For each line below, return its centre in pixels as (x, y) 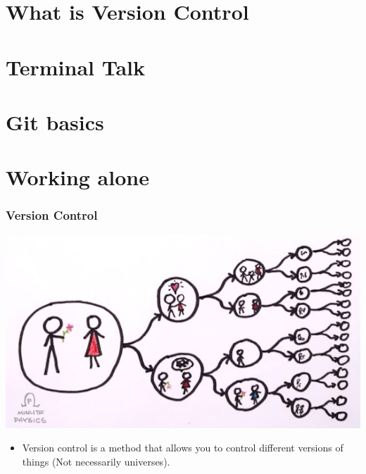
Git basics (55, 121)
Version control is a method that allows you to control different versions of (183, 448)
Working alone (77, 177)
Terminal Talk (75, 67)
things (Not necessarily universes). (96, 461)
